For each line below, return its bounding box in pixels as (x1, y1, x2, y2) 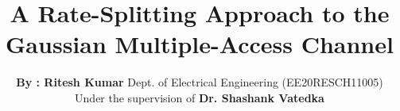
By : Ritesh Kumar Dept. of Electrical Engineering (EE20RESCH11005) (16, 74, 383, 90)
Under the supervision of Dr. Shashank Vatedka (75, 89, 324, 105)
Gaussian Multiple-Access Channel (6, 28, 394, 60)
